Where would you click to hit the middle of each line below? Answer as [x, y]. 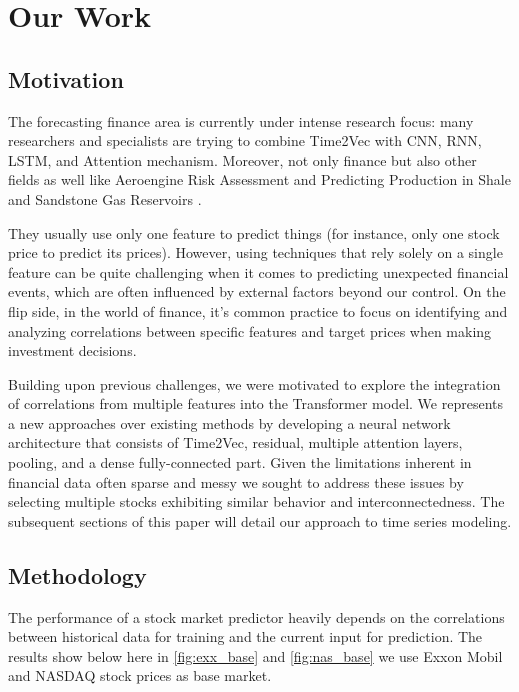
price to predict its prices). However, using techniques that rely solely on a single [255, 252]
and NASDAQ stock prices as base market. [140, 675]
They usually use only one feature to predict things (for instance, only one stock [254, 232]
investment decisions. [72, 350]
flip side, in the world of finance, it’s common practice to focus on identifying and [258, 310]
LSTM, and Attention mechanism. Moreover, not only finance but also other [242, 159]
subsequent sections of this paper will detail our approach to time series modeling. [260, 520]
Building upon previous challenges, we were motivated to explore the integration [254, 383]
